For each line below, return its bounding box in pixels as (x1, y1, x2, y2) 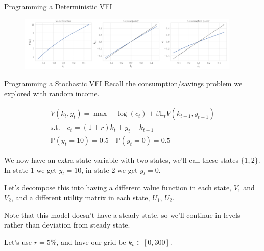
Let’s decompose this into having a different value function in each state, (4, 182, 232, 193)
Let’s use (4, 236, 32, 247)
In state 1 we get (4, 164, 57, 175)
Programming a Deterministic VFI (4, 1, 112, 11)
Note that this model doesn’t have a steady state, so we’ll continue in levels (4, 209, 241, 220)
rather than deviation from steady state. (4, 219, 130, 230)
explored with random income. (4, 88, 100, 98)
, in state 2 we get (81, 164, 138, 175)
